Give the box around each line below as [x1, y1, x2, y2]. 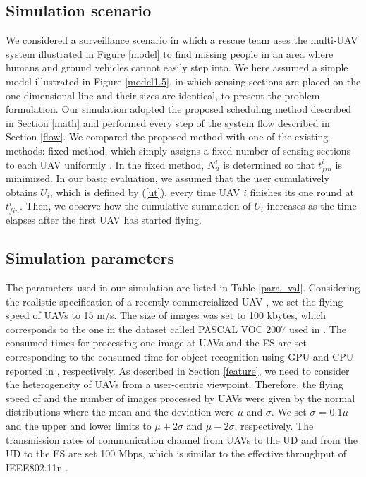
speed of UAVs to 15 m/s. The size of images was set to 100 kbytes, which [6, 308, 326, 322]
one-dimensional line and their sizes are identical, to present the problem [6, 87, 320, 102]
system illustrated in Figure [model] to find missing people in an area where [6, 46, 334, 61]
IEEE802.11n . [6, 459, 68, 474]
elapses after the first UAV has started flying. [6, 212, 202, 227]
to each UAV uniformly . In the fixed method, [6, 157, 205, 171]
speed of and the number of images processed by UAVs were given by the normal [6, 390, 355, 405]
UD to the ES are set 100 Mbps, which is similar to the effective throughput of [6, 446, 347, 461]
